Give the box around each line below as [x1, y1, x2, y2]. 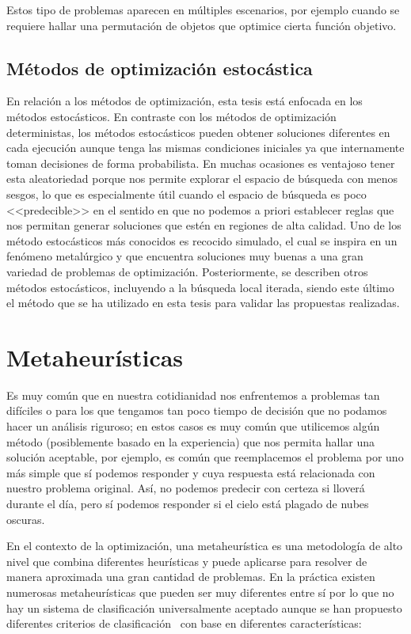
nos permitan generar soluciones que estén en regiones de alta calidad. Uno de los [6, 217, 401, 233]
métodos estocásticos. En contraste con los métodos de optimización [6, 108, 337, 124]
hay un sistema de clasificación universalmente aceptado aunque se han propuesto [6, 599, 402, 616]
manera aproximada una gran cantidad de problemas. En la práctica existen [6, 568, 375, 585]
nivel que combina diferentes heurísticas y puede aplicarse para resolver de [6, 552, 367, 569]
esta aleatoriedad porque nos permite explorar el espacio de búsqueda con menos [6, 170, 398, 187]
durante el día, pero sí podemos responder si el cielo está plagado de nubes [6, 495, 369, 511]
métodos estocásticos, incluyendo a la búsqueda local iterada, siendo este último [6, 279, 394, 295]
